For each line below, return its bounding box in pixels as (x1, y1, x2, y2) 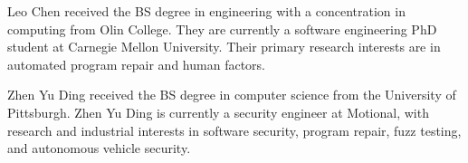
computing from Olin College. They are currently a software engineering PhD (7, 19, 437, 38)
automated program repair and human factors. (7, 54, 265, 73)
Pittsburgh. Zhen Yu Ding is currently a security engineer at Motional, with (7, 102, 429, 121)
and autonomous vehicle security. (7, 139, 191, 158)
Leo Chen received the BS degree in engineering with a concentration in (7, 2, 406, 20)
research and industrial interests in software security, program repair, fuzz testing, (7, 120, 462, 139)
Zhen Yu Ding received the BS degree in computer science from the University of (7, 85, 456, 104)
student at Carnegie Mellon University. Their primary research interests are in (7, 37, 441, 56)
